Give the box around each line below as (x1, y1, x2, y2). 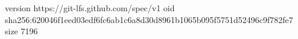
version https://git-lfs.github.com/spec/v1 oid (5, 2, 175, 14)
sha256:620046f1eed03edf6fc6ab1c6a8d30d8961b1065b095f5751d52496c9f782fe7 (5, 13, 293, 25)
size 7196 (5, 25, 38, 37)
